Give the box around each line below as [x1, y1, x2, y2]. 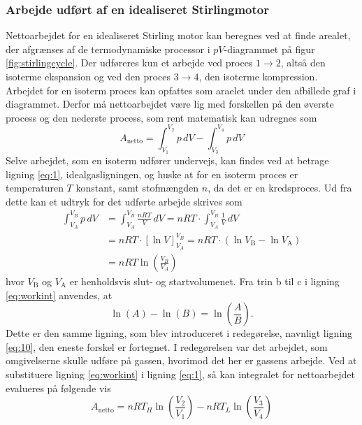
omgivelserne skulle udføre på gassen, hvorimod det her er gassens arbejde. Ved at [6, 353, 357, 368]
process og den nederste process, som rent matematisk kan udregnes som [6, 110, 317, 124]
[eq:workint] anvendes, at [6, 287, 113, 302]
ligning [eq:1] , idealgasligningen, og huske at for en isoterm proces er [6, 166, 298, 181]
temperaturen [6, 180, 64, 195]
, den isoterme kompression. [198, 69, 318, 83]
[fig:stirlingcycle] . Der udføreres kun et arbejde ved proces [6, 55, 253, 70]
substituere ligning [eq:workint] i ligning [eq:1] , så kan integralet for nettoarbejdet [6, 366, 355, 381]
